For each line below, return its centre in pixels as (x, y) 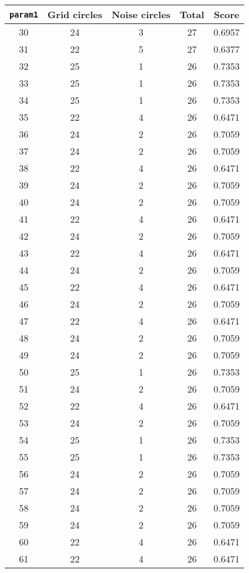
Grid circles (75, 14)
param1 (24, 14)
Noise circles (141, 14)
